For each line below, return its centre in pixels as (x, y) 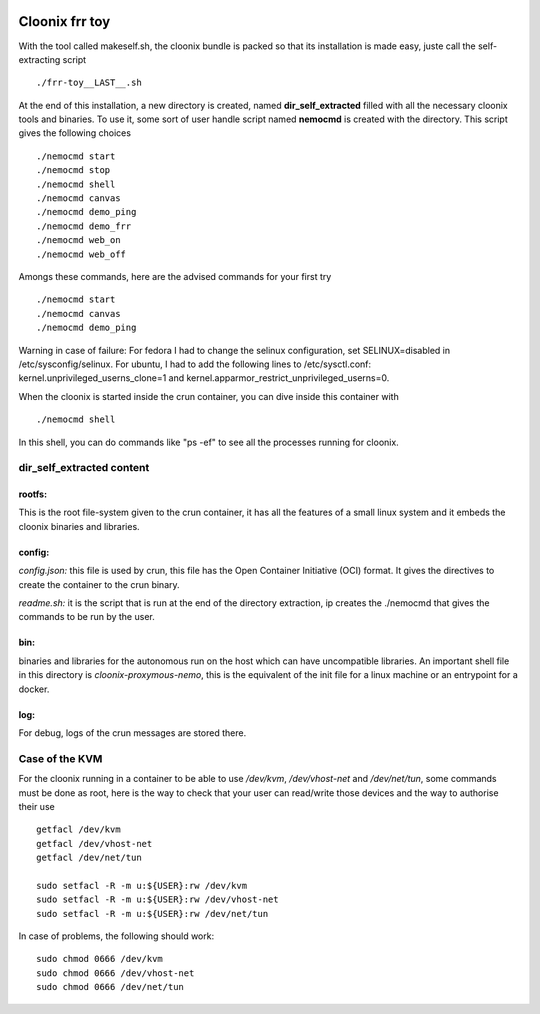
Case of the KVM (60, 758)
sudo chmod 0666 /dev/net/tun (110, 987)
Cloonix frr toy (64, 21)
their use (36, 806)
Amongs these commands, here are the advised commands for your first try (175, 276)
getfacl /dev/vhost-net (94, 843)
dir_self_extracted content (84, 468)
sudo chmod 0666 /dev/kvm (100, 959)
